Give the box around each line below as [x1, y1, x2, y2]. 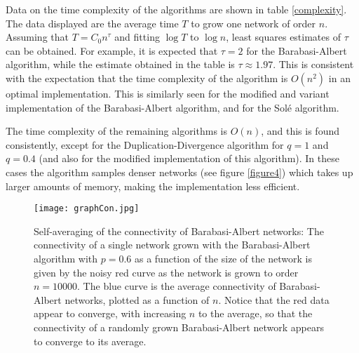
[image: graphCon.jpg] [34, 204, 140, 214]
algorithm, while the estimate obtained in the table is [6, 57, 235, 72]
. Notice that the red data [218, 292, 330, 307]
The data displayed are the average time [6, 15, 179, 30]
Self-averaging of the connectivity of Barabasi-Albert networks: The [34, 223, 324, 238]
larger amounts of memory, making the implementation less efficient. [6, 178, 300, 193]
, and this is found [261, 124, 340, 138]
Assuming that [6, 29, 69, 44]
